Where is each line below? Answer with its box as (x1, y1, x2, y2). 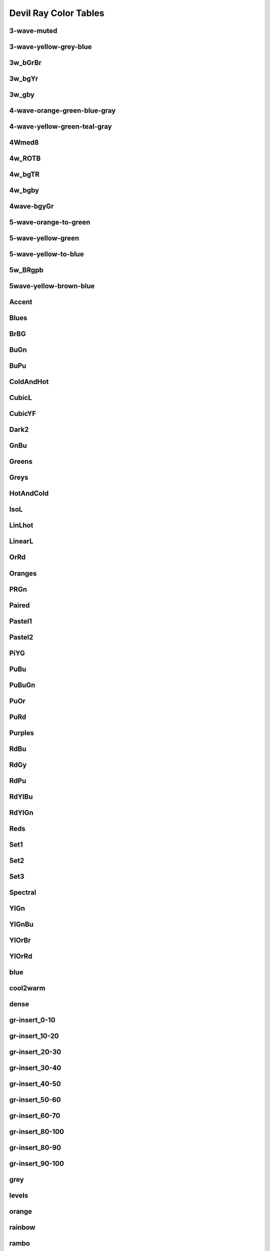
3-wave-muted (9, 27, 57, 35)
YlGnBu (9, 920, 33, 928)
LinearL (9, 537, 33, 545)
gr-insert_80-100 (9, 1127, 64, 1136)
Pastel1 (9, 617, 32, 625)
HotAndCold (9, 489, 49, 498)
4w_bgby (9, 186, 39, 195)
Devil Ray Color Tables (9, 8, 104, 19)
